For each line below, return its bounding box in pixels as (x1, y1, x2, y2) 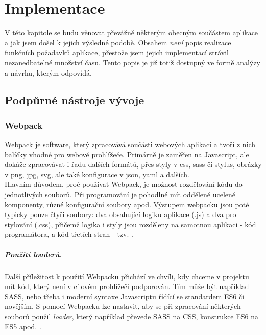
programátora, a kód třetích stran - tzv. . (5, 229, 133, 240)
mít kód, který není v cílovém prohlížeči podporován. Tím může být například (5, 281, 249, 292)
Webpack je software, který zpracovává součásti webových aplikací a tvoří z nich (5, 139, 256, 150)
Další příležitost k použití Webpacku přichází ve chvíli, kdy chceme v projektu (5, 271, 249, 281)
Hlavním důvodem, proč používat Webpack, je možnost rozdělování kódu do (5, 179, 243, 189)
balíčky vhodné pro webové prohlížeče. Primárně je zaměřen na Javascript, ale (5, 149, 249, 159)
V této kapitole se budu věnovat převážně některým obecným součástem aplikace (5, 27, 258, 38)
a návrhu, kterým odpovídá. (5, 67, 92, 78)
